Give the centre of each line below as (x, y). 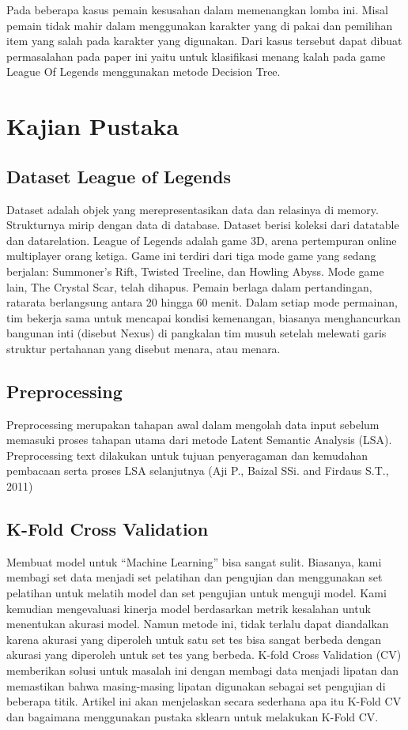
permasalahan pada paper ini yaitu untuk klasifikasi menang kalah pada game (196, 56)
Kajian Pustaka (93, 126)
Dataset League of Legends (119, 176)
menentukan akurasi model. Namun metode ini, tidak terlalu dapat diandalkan (198, 624)
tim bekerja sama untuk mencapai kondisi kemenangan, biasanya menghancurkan (204, 317)
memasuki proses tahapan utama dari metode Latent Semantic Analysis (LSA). (199, 440)
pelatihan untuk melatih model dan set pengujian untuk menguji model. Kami (196, 593)
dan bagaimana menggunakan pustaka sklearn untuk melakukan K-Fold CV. (193, 716)
